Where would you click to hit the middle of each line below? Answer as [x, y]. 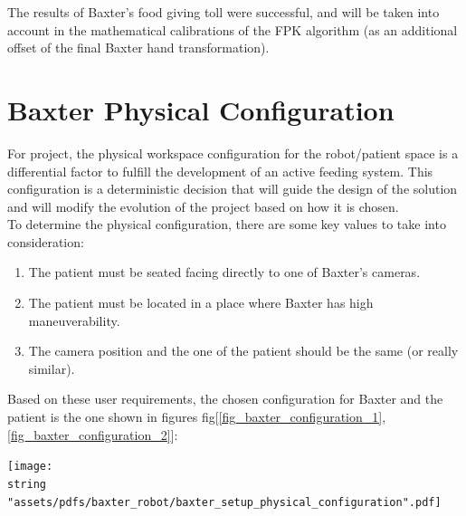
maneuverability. [74, 320]
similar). [52, 368]
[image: [30, 467]
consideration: [46, 241]
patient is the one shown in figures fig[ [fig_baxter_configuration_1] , [197, 417]
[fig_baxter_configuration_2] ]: [93, 434]
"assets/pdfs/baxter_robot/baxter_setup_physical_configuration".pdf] [224, 502]
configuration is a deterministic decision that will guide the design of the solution [233, 189]
